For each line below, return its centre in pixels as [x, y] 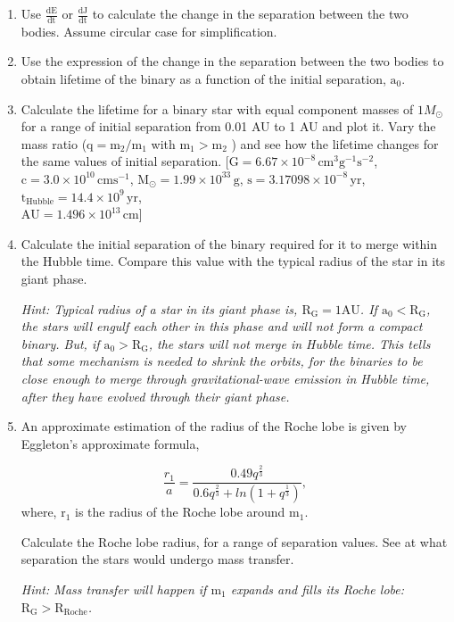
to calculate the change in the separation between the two [250, 13]
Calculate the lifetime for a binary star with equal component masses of [217, 108]
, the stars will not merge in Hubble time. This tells [289, 343]
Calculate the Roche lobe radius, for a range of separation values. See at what [234, 541]
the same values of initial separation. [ [125, 161]
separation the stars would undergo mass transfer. [157, 559]
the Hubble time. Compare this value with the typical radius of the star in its [233, 261]
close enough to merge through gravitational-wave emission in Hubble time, [225, 378]
